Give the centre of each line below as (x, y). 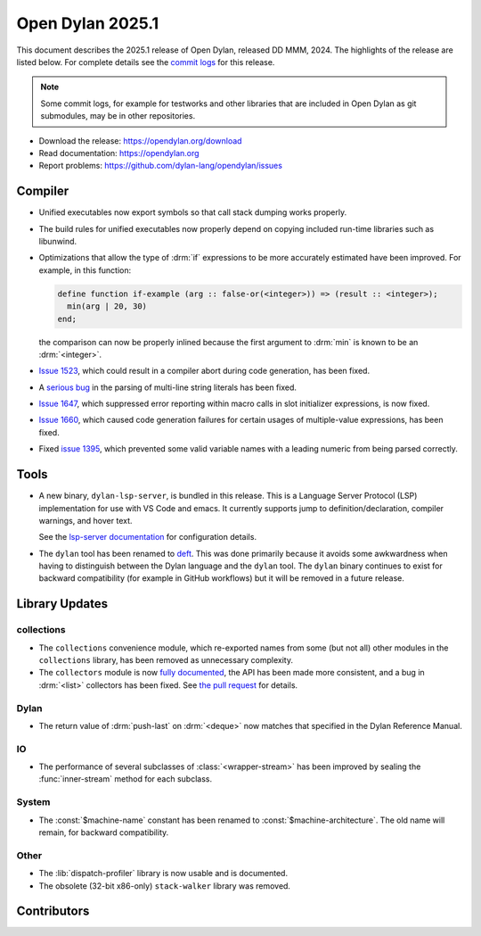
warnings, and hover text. (86, 520)
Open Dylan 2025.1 (88, 23)
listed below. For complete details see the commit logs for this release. (146, 62)
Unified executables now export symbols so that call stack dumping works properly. (193, 212)
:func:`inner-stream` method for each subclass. (126, 779)
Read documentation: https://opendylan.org (119, 153)
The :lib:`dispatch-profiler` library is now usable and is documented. (163, 874)
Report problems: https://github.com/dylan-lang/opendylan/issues (160, 166)
